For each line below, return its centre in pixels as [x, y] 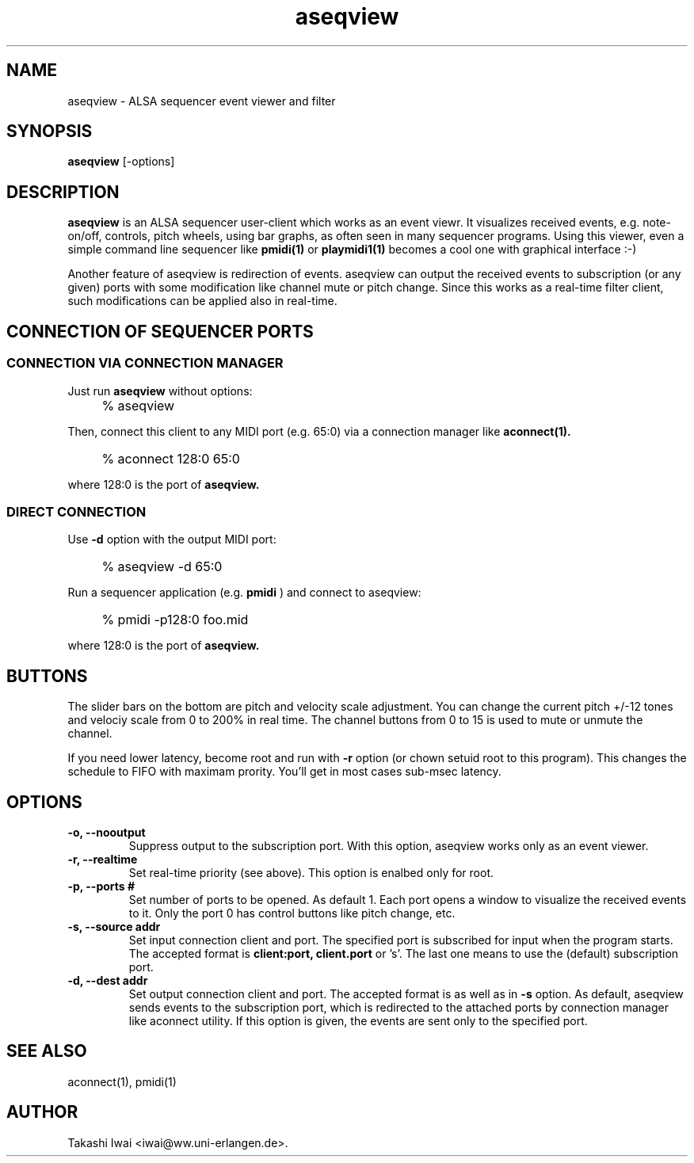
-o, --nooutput [107, 832]
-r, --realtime [103, 859]
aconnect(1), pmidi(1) [122, 1081]
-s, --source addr [114, 926]
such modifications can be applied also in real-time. [202, 301]
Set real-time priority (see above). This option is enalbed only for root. [311, 872]
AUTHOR [42, 1112]
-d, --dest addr [108, 980]
